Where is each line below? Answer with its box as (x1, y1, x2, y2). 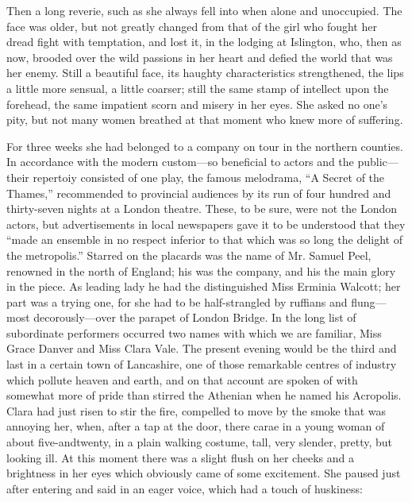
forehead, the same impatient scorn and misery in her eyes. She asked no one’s (6, 95, 388, 112)
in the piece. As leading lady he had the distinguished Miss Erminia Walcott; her (6, 278, 401, 295)
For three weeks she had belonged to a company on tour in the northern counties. (6, 137, 403, 154)
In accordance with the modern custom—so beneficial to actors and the (6, 153, 354, 170)
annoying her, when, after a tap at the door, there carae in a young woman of (6, 418, 385, 434)
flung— (351, 293, 387, 310)
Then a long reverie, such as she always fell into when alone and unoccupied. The (6, 2, 402, 18)
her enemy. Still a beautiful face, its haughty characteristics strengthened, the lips (6, 64, 404, 81)
